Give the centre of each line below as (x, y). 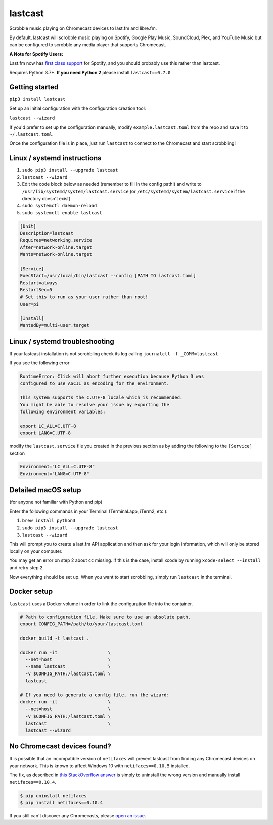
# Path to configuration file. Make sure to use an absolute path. (105, 617)
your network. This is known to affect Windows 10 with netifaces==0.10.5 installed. (100, 766)
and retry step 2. (27, 568)
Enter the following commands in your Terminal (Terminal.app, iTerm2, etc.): (88, 511)
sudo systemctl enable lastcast (62, 213)
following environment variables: (63, 411)
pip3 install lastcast (37, 99)
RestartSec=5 (36, 290)
